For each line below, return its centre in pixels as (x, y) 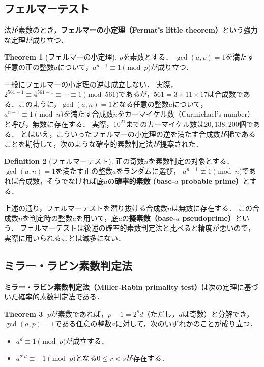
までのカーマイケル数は (165, 123)
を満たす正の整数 (84, 171)
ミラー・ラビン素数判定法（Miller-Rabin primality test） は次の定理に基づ (131, 286)
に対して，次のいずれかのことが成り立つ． (186, 323)
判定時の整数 (51, 218)
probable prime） (212, 180)
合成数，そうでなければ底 (61, 180)
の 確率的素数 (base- (141, 180)
